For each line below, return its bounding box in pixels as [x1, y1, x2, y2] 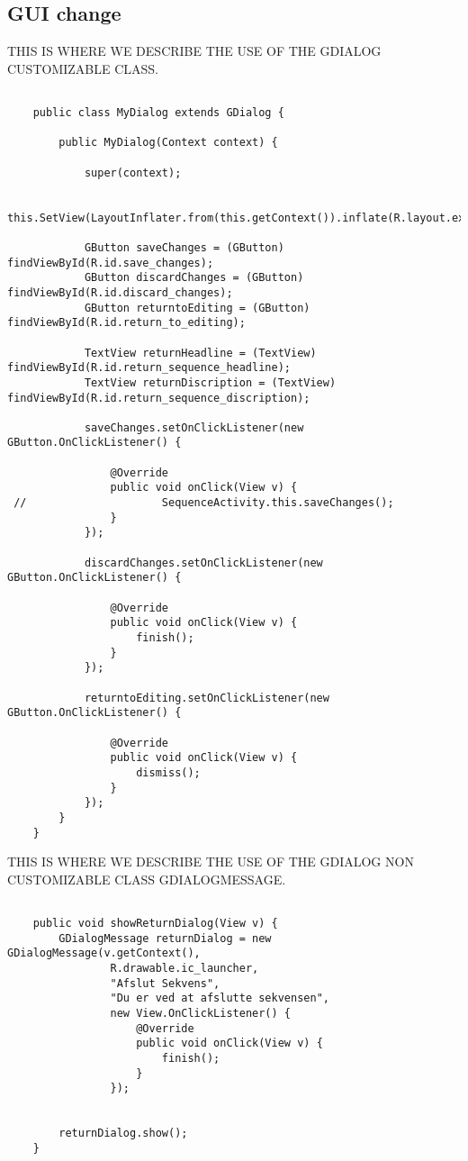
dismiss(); [136, 766, 201, 779]
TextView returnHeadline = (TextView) [84, 346, 317, 359]
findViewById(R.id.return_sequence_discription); [7, 391, 310, 404]
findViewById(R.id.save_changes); [7, 256, 214, 269]
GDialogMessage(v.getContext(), [7, 947, 201, 960]
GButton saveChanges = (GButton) [84, 240, 284, 254]
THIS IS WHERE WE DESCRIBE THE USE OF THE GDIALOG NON [7, 852, 414, 871]
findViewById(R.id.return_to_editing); [7, 316, 246, 330]
